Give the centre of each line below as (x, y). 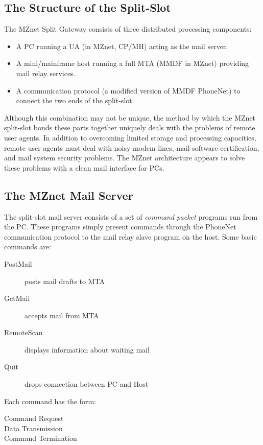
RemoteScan (23, 332)
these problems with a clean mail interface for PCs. (84, 167)
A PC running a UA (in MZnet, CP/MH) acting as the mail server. (122, 46)
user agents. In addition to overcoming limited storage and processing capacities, (130, 137)
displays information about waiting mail (87, 349)
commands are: (28, 247)
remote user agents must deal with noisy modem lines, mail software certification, (132, 147)
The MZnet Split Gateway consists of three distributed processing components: (128, 29)
